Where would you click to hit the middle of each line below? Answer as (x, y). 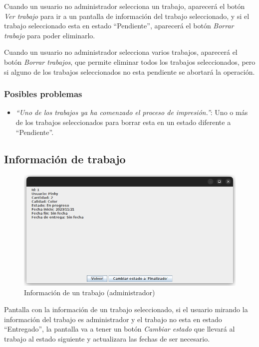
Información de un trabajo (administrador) (90, 292)
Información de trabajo (65, 159)
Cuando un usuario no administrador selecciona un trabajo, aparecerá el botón (125, 6)
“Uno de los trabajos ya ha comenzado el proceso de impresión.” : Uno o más (132, 112)
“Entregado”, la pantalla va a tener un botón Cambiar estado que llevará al (120, 329)
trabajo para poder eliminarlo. (50, 35)
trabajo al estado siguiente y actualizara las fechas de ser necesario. (107, 338)
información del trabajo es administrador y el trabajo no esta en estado (113, 319)
